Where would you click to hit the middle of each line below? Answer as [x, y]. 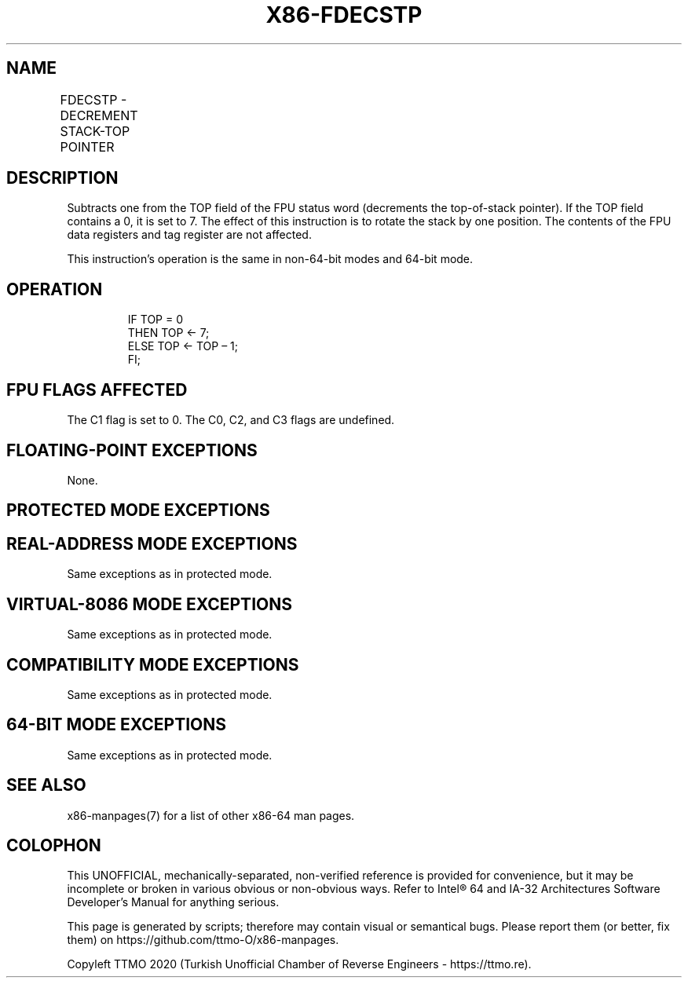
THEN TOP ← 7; [168, 333]
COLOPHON [54, 846]
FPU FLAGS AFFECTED [97, 390]
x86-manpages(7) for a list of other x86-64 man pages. [211, 815]
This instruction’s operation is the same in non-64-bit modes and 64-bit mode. [270, 259]
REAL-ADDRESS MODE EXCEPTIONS [152, 543]
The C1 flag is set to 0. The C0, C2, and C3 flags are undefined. [231, 420]
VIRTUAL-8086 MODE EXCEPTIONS [149, 604]
